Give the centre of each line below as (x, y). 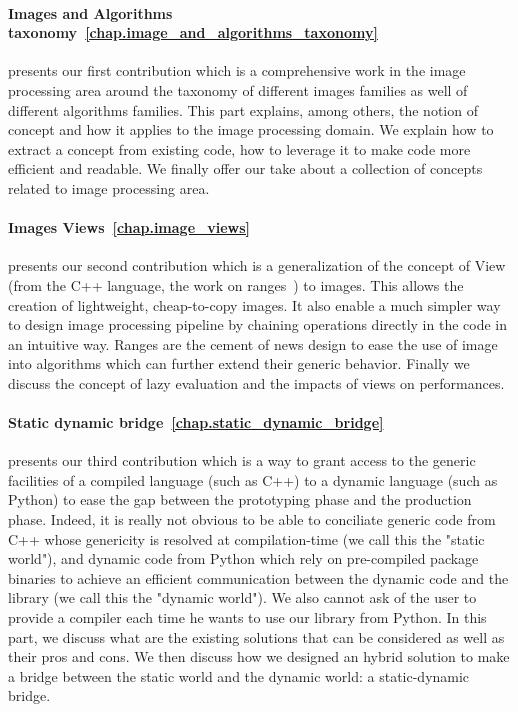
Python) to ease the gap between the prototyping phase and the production (240, 499)
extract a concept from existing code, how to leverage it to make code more (239, 148)
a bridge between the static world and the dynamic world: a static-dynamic (239, 675)
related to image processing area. (109, 187)
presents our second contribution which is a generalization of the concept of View (257, 265)
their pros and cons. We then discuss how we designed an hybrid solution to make (259, 656)
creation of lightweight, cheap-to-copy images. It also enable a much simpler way (254, 304)
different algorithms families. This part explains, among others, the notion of (243, 109)
